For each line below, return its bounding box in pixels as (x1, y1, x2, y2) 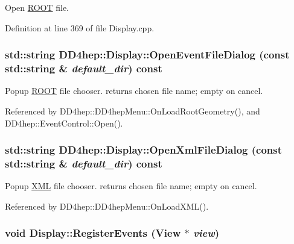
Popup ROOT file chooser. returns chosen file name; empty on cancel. (5, 84, 263, 97)
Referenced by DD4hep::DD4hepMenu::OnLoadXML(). (5, 199, 209, 212)
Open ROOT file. (5, 1, 69, 13)
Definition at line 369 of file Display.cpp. (5, 21, 155, 34)
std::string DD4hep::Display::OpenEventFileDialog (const (5, 47, 290, 62)
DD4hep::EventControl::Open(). (5, 116, 123, 129)
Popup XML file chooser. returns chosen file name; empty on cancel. (5, 180, 257, 192)
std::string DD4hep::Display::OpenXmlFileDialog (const (5, 142, 282, 157)
